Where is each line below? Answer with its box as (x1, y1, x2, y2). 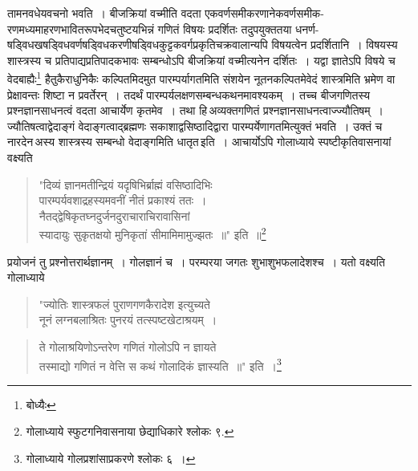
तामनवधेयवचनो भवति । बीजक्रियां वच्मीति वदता (7, 5, 201, 21)
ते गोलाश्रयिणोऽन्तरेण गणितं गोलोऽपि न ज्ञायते (39, 339, 217, 355)
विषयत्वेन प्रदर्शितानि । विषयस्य (271, 36, 398, 53)
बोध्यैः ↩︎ (26, 396, 56, 412)
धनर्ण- (295, 20, 319, 37)
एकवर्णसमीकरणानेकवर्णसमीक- (205, 5, 324, 21)
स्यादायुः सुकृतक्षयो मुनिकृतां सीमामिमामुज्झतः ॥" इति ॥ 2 (39, 224, 266, 243)
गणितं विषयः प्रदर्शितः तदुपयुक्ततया (157, 20, 292, 37)
